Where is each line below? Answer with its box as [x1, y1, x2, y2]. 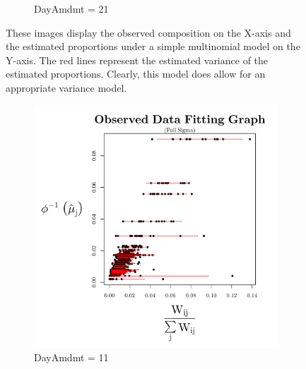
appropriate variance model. [6, 80, 127, 95]
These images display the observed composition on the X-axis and [6, 25, 291, 40]
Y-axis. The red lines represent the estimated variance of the [6, 52, 269, 67]
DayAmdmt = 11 [34, 350, 109, 365]
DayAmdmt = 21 [34, 1, 109, 16]
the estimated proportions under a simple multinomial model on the [6, 39, 300, 54]
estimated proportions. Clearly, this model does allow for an [6, 66, 266, 81]
